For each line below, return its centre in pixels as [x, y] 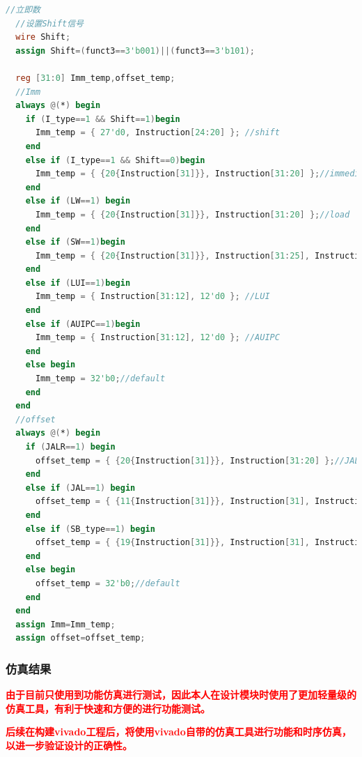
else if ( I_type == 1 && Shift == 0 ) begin [115, 160]
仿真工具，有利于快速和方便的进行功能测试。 [108, 708]
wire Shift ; [43, 37]
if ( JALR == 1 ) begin [70, 447]
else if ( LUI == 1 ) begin [78, 283]
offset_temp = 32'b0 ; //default [108, 583]
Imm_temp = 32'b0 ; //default [100, 379]
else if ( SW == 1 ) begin [75, 242]
